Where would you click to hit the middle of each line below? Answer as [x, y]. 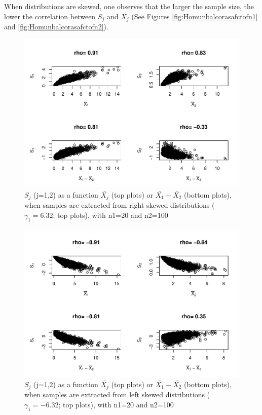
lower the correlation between [50, 16]
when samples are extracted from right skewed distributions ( [120, 205]
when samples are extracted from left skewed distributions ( [117, 394]
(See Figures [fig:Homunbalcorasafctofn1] [195, 16]
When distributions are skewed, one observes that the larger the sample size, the [129, 6]
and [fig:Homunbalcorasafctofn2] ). [56, 27]
